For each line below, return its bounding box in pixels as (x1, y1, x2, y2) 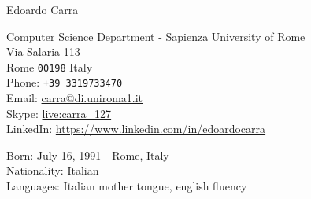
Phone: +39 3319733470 (6, 74, 123, 90)
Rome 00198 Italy (6, 58, 93, 75)
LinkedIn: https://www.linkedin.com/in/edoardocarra (6, 120, 266, 137)
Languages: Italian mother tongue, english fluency (6, 178, 247, 194)
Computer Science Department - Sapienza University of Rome (6, 28, 305, 44)
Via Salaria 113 (6, 43, 80, 60)
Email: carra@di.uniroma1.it (6, 90, 143, 106)
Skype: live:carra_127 (6, 105, 112, 121)
